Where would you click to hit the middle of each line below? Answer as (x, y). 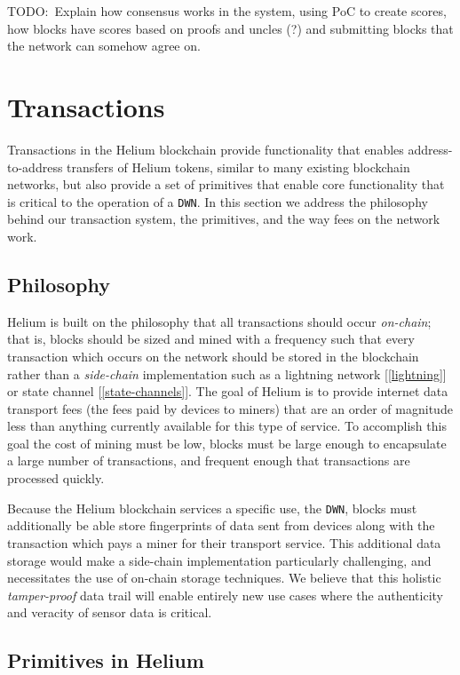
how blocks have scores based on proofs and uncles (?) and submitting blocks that (230, 28)
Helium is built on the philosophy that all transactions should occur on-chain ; (219, 321)
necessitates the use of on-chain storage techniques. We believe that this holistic (224, 578)
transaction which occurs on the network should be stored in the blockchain (213, 356)
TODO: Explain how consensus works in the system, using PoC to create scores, (227, 11)
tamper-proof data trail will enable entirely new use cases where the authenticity (225, 595)
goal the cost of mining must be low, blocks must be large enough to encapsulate (227, 443)
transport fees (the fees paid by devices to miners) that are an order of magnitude (230, 408)
